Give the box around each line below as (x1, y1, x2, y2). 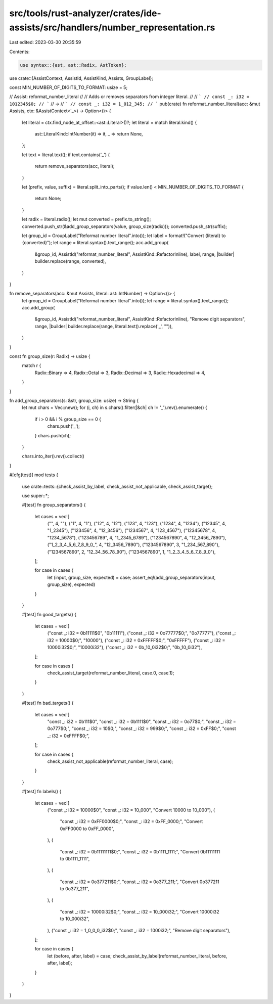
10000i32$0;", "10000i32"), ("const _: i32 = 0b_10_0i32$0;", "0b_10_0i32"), (47, 644, 202, 650)
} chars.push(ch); (34, 432, 71, 438)
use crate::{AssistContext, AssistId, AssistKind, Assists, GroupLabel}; (9, 75, 154, 81)
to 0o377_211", (60, 886, 89, 892)
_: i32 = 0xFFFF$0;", (47, 733, 90, 739)
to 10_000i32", (60, 916, 89, 922)
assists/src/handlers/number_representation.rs (9, 22, 215, 33)
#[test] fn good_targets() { (22, 612, 77, 618)
